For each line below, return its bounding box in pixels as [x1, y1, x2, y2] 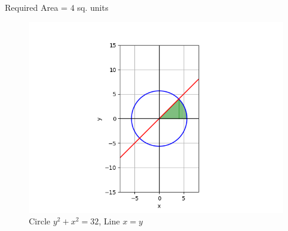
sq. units [77, 1, 109, 13]
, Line [98, 215, 120, 227]
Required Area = [5, 1, 68, 13]
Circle [29, 215, 50, 227]
